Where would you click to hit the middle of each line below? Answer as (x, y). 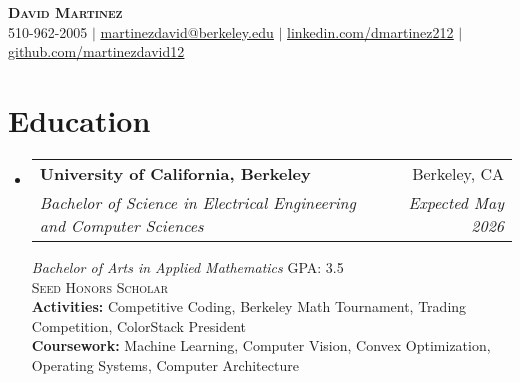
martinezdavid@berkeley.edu (187, 31)
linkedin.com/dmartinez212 (370, 31)
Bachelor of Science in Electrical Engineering (197, 202)
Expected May (456, 202)
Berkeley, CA (458, 173)
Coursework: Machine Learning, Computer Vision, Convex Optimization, (261, 345)
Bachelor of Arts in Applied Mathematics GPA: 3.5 (187, 266)
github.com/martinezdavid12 (96, 51)
